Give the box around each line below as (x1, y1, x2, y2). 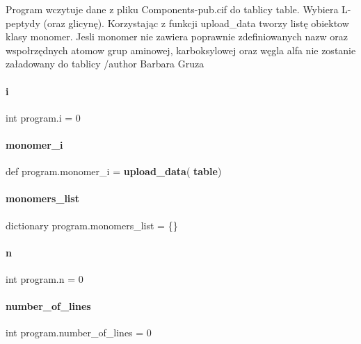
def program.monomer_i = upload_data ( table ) (6, 164, 222, 179)
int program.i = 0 (6, 110, 81, 124)
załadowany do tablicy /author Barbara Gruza (6, 56, 204, 71)
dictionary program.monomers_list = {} (6, 218, 178, 232)
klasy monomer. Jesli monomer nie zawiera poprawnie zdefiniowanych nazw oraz (6, 29, 348, 44)
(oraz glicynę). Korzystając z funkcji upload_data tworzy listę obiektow (43, 15, 349, 30)
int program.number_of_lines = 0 (6, 325, 152, 340)
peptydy (6, 15, 40, 30)
